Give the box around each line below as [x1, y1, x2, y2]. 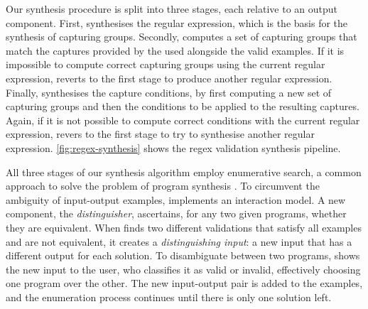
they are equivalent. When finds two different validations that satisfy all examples [6, 219, 362, 234]
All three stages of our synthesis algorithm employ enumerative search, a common [6, 164, 362, 179]
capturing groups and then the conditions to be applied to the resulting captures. [6, 99, 359, 114]
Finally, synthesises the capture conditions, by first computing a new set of [6, 85, 332, 99]
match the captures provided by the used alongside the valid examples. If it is [6, 43, 345, 58]
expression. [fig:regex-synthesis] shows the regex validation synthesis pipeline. [6, 140, 341, 155]
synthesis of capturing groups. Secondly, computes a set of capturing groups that [6, 29, 357, 44]
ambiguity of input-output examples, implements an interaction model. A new [6, 192, 346, 207]
